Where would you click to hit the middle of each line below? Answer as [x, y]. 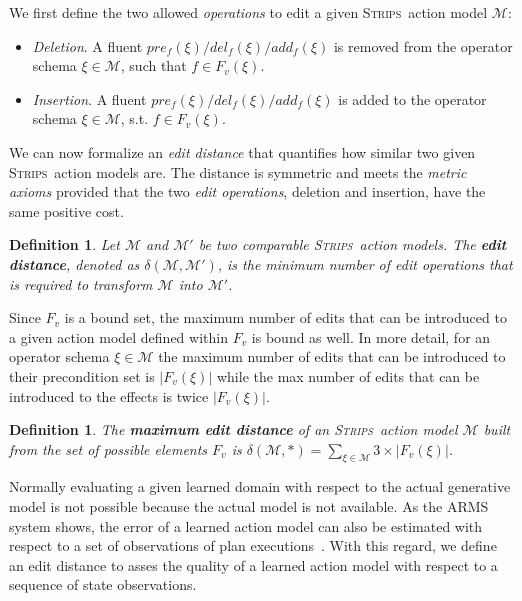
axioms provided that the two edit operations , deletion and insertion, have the [247, 191]
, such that [153, 65]
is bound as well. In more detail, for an [371, 336]
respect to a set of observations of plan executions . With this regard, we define [253, 545]
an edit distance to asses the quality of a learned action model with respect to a [253, 564]
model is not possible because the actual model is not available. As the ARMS [249, 506]
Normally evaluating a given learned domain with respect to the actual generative [260, 486]
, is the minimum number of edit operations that [365, 263]
